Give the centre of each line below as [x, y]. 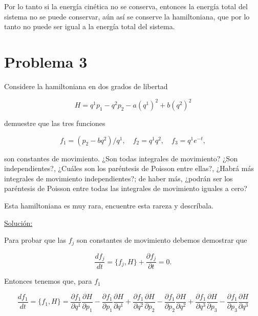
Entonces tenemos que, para [48, 281]
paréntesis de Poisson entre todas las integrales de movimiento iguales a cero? [126, 188]
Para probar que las [35, 240]
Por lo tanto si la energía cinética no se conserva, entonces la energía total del [126, 6]
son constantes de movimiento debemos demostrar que [162, 240]
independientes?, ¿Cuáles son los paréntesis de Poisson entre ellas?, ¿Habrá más [129, 168]
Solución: [18, 223]
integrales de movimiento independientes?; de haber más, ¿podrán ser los [119, 178]
